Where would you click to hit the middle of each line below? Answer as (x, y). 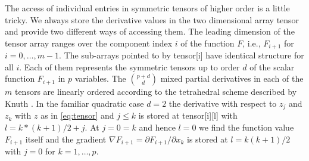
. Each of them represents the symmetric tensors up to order (129, 66)
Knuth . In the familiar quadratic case (74, 103)
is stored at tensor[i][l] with (188, 115)
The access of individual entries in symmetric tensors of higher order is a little (147, 8)
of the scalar (272, 66)
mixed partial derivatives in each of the (232, 78)
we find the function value (246, 127)
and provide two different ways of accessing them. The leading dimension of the (150, 31)
